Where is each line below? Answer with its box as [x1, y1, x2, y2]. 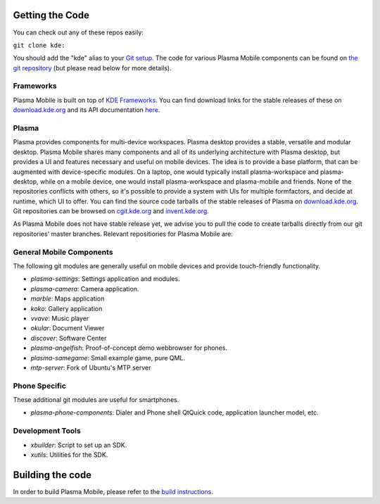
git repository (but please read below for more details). [13, 63, 172, 72]
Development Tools [13, 426, 81, 436]
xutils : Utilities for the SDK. [30, 451, 108, 459]
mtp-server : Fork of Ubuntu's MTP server [30, 363, 151, 372]
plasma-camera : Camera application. [30, 284, 139, 293]
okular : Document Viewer [30, 324, 105, 332]
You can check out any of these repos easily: [13, 28, 144, 37]
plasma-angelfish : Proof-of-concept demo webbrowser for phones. [30, 344, 228, 352]
